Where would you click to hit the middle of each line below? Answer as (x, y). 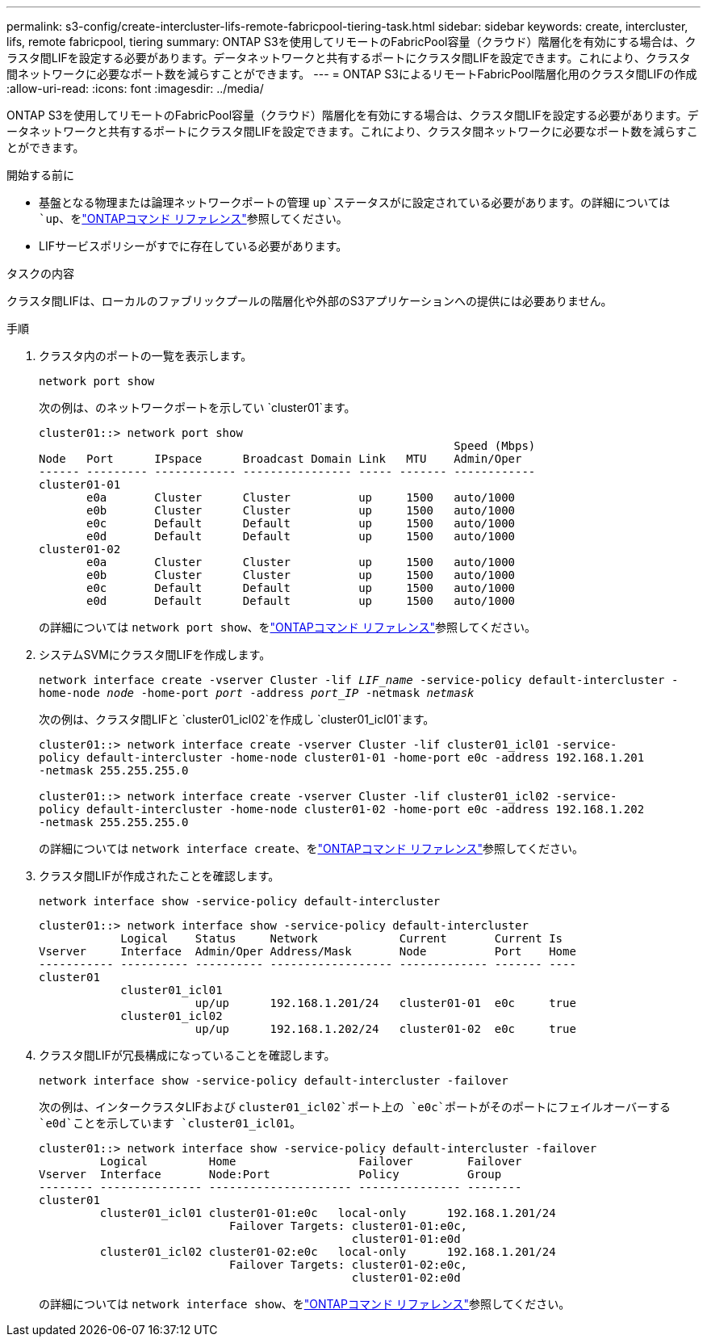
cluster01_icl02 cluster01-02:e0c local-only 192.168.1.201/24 (328, 1252)
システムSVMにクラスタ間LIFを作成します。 (155, 655)
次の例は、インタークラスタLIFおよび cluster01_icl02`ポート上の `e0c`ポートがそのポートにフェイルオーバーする (355, 1107)
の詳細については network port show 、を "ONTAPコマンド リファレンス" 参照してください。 (288, 627)
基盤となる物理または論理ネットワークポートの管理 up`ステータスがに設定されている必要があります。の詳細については (355, 202)
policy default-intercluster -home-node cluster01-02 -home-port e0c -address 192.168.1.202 (342, 809)
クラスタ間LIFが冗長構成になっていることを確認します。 (187, 1055)
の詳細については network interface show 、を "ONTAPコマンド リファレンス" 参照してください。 (305, 1304)
